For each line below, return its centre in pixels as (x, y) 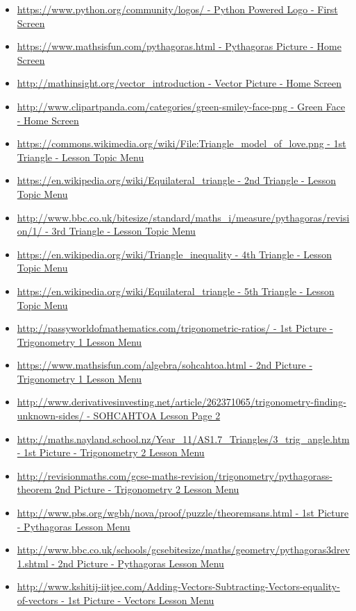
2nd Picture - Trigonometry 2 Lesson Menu (147, 489)
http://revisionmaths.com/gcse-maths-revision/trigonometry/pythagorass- (175, 475)
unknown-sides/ (50, 416)
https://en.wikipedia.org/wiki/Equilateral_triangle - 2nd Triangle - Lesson (177, 180)
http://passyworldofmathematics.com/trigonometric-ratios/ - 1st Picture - (175, 328)
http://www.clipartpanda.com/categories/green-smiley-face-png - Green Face (181, 106)
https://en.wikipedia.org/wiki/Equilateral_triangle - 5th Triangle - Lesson (176, 291)
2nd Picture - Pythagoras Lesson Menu (141, 563)
